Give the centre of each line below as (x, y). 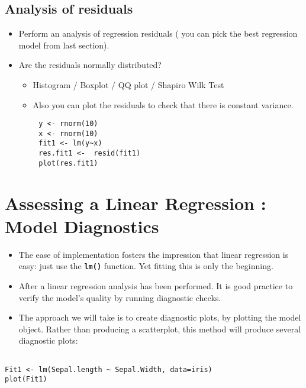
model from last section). (64, 45)
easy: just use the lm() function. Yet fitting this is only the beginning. (146, 266)
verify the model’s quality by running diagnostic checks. (120, 297)
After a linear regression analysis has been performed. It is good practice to (156, 286)
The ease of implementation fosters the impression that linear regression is (154, 254)
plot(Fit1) (26, 379)
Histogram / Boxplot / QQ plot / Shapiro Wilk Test (128, 84)
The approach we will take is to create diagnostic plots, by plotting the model (160, 317)
